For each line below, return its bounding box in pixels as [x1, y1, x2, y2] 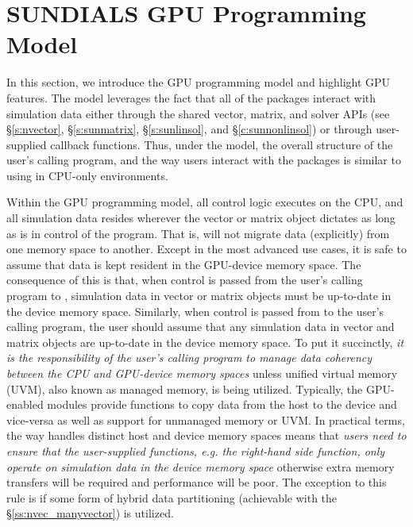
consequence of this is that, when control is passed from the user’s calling [6, 271, 363, 288]
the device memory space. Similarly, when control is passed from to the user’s [6, 302, 384, 319]
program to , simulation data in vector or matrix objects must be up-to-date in [6, 287, 392, 304]
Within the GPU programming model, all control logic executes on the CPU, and [6, 194, 403, 210]
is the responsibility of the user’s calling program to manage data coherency [6, 349, 372, 366]
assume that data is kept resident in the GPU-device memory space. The [6, 256, 361, 272]
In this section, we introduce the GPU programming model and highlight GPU [6, 74, 391, 90]
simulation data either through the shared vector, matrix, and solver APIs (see [6, 105, 390, 121]
